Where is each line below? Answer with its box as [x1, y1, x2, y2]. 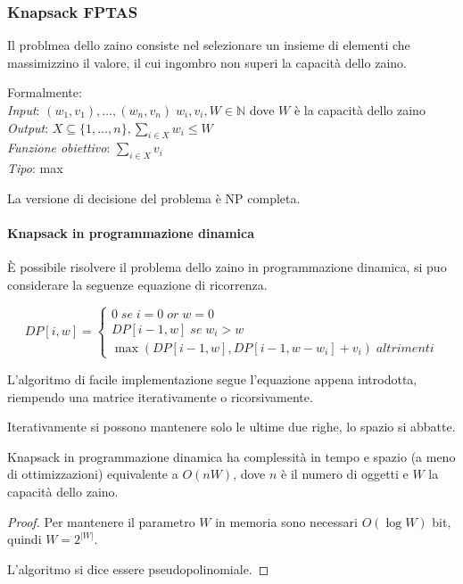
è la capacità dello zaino [294, 101, 426, 119]
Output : [7, 118, 49, 136]
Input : [7, 101, 40, 119]
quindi [7, 530, 42, 548]
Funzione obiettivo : [7, 138, 111, 157]
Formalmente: [7, 83, 82, 102]
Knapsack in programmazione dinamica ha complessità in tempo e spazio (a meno [7, 447, 456, 465]
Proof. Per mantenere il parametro [7, 512, 195, 531]
